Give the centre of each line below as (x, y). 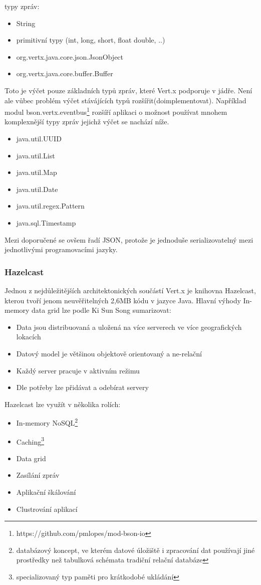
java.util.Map (37, 172)
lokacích (29, 337)
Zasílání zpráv (38, 475)
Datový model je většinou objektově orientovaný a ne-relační (109, 353)
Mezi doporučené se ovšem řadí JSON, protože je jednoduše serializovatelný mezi (129, 239)
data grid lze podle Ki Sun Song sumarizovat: (101, 310)
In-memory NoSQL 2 (47, 422)
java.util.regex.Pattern (50, 206)
